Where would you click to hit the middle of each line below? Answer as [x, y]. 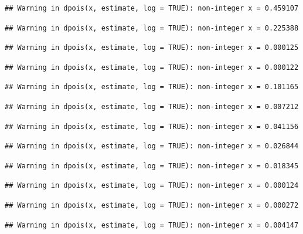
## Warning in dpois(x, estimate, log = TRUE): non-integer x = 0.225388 [152, 28]
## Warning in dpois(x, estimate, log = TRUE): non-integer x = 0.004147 [152, 225]
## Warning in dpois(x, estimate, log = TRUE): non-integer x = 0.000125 [152, 48]
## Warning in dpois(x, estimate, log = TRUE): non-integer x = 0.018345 [152, 166]
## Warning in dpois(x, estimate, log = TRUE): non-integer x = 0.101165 [152, 87]
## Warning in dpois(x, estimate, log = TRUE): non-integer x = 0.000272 [152, 205]
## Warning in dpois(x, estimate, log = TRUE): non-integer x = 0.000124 [152, 186]
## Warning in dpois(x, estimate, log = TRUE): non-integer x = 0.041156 [152, 126]
